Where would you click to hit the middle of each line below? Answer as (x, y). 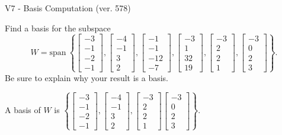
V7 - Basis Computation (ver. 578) (68, 8)
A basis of (23, 110)
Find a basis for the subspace (58, 28)
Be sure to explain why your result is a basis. (87, 77)
